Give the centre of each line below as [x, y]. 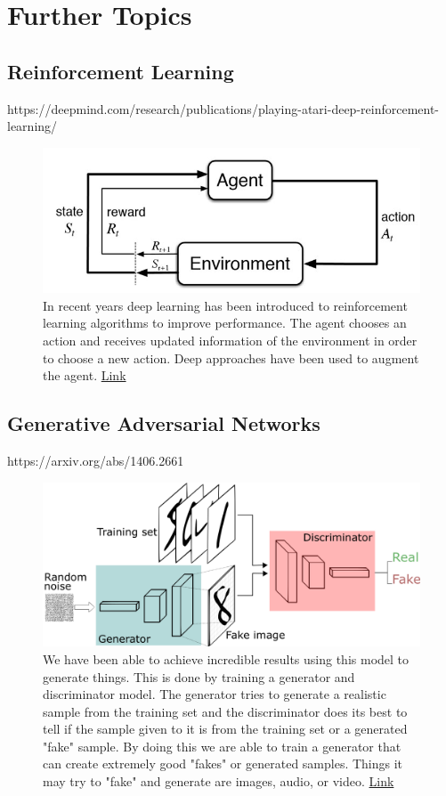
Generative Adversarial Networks [164, 423]
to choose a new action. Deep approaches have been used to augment [231, 357]
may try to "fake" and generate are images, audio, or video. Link [219, 781]
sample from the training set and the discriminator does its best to [225, 711]
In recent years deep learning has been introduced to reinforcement [225, 305]
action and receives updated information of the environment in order [230, 341]
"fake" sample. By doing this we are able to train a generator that [222, 746]
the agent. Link [85, 375]
